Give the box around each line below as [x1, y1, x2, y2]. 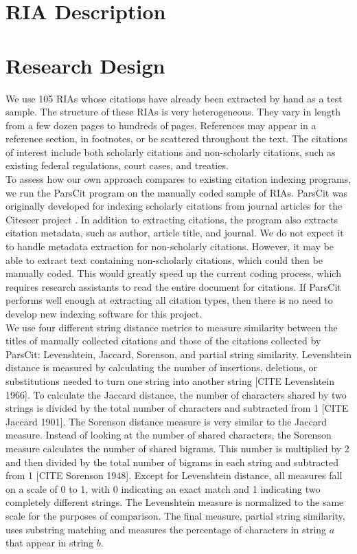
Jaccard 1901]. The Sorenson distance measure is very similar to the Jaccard [5, 414, 327, 428]
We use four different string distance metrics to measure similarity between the [5, 320, 338, 334]
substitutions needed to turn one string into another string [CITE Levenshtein [5, 373, 334, 388]
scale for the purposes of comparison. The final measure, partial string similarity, [5, 508, 345, 522]
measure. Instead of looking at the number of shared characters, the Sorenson [5, 428, 332, 442]
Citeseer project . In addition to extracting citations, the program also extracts [5, 212, 338, 226]
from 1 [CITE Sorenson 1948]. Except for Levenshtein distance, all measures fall [5, 468, 343, 483]
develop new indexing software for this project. [5, 307, 203, 320]
